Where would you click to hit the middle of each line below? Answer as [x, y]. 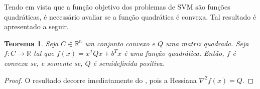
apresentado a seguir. [36, 26]
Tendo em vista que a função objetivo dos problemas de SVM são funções [117, 7]
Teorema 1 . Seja [31, 43]
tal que [44, 53]
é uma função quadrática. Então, [174, 53]
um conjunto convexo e [120, 43]
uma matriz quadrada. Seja [207, 43]
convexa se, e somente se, [43, 63]
